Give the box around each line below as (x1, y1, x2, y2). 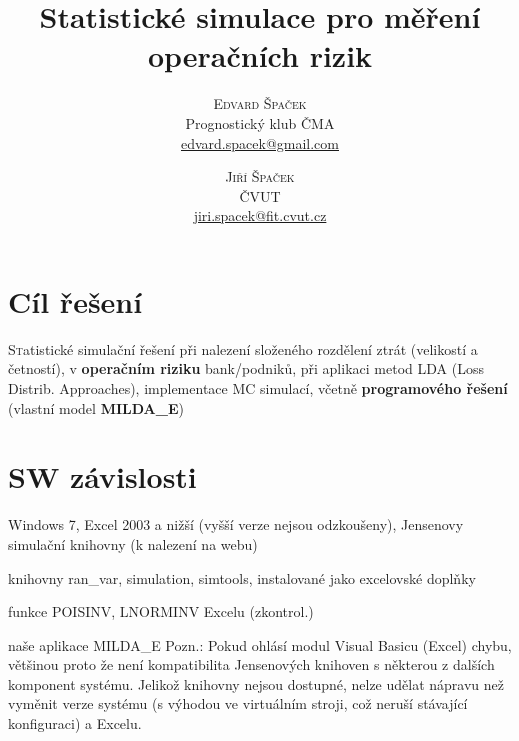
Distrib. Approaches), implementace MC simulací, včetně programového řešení (8, 378, 508, 398)
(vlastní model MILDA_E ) (8, 397, 184, 418)
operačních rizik (147, 35, 373, 76)
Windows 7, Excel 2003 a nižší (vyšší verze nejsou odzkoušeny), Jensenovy (8, 514, 464, 535)
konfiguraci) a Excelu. (8, 713, 142, 734)
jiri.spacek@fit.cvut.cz (193, 205, 327, 226)
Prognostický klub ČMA (185, 112, 335, 133)
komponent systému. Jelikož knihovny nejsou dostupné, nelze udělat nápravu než (8, 673, 505, 694)
